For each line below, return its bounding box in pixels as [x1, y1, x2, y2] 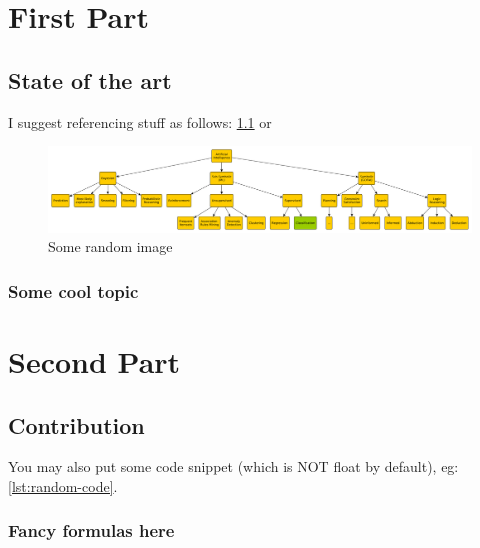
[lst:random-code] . [8, 475, 118, 496]
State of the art [8, 64, 172, 95]
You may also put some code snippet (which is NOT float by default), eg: [8, 456, 459, 477]
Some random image [48, 236, 173, 257]
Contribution [8, 409, 145, 440]
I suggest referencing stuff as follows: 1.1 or [8, 111, 272, 132]
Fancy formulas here [8, 518, 175, 543]
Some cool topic [8, 278, 139, 303]
